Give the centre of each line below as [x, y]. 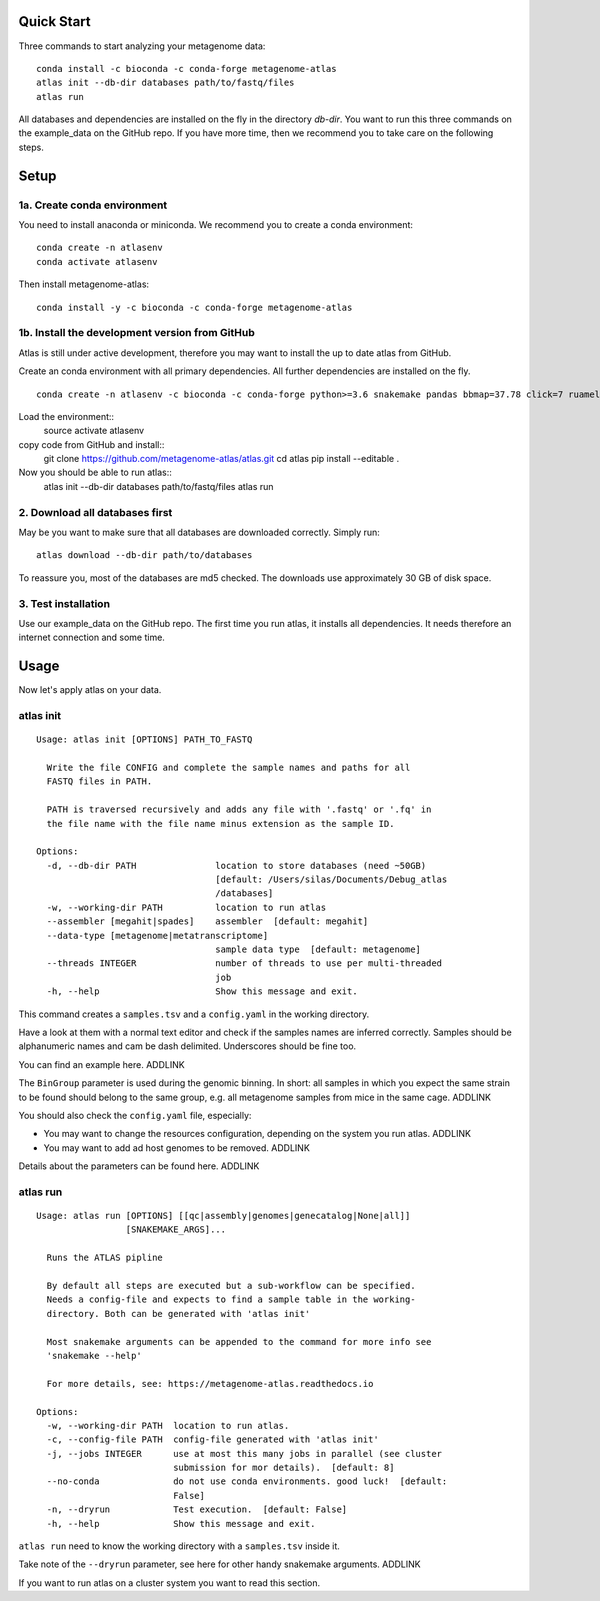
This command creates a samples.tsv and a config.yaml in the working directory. [194, 1014]
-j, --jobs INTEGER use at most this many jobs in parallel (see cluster [244, 1453]
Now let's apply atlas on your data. [90, 690]
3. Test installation [64, 603]
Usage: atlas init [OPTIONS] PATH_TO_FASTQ [144, 739]
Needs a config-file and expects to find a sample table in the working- [231, 1299]
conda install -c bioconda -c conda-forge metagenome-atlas [186, 68]
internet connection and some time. [91, 637]
